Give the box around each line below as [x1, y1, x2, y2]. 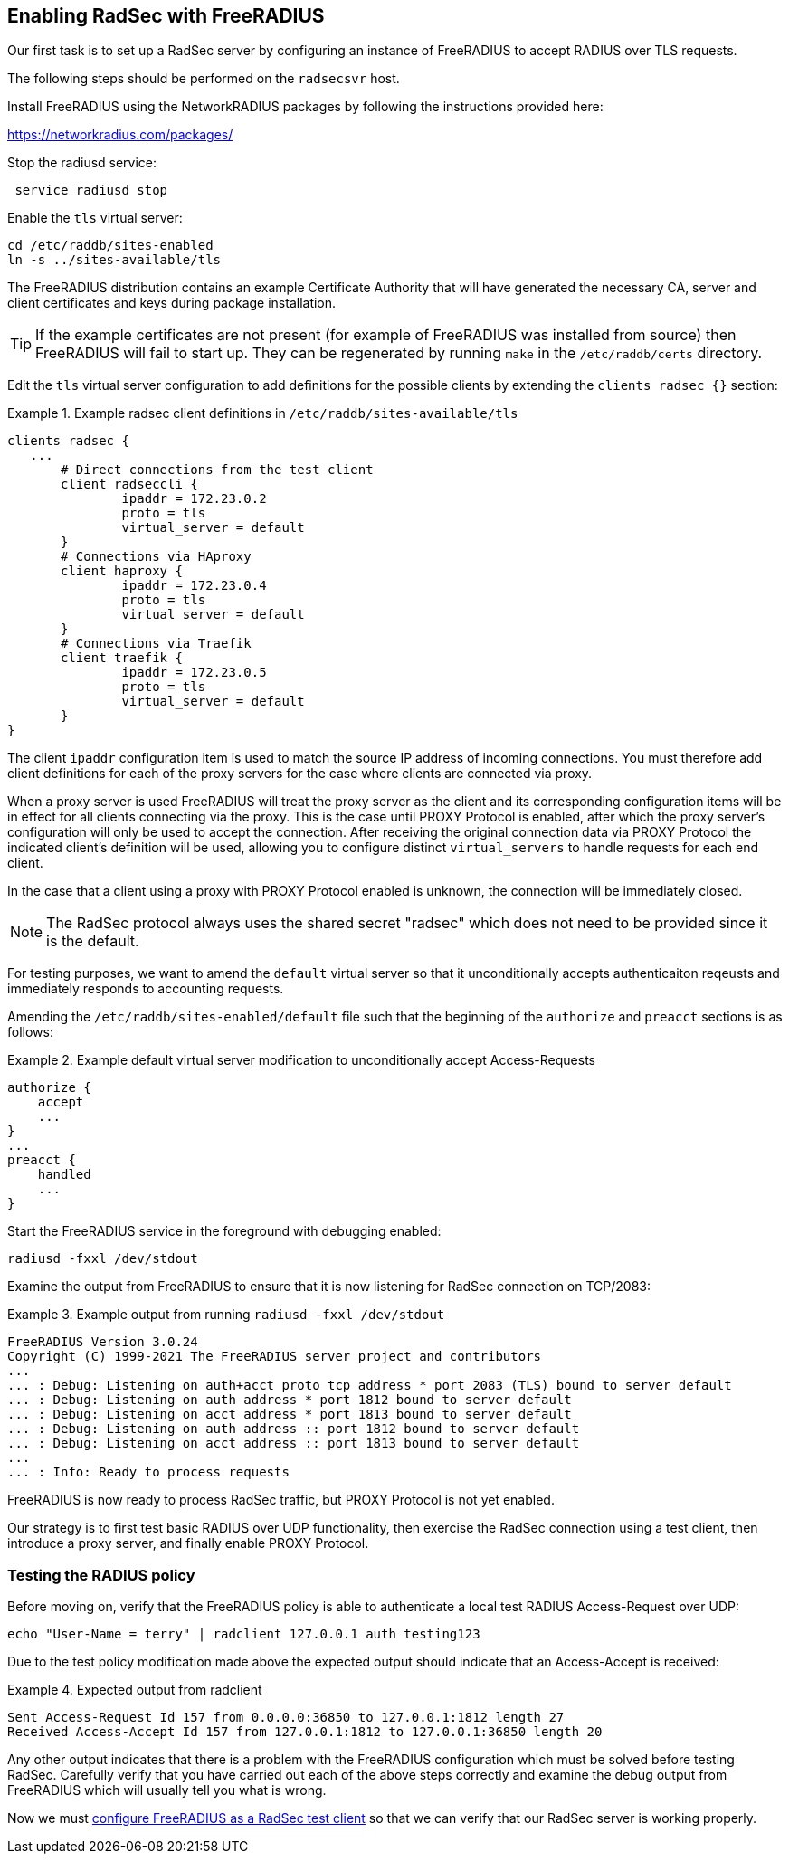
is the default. [46, 932, 139, 951]
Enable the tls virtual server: [7, 210, 183, 226]
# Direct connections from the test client [61, 462, 374, 478]
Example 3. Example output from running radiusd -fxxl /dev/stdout [7, 1306, 445, 1323]
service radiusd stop [14, 183, 168, 198]
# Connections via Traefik [61, 636, 252, 651]
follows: [7, 1024, 53, 1040]
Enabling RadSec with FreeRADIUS [7, 5, 325, 27]
